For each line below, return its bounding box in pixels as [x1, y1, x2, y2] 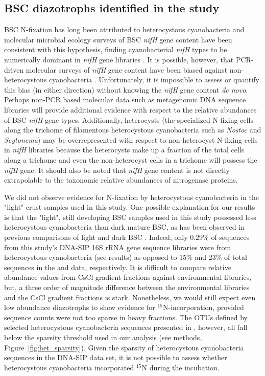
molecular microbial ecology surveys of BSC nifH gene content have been [4, 34, 232, 45]
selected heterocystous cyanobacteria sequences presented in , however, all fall [4, 322, 248, 333]
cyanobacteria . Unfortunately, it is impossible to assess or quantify [49, 74, 259, 85]
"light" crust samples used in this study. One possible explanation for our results [4, 202, 255, 212]
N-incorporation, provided [163, 302, 244, 313]
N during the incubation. [141, 362, 220, 372]
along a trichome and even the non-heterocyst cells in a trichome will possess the [4, 154, 257, 165]
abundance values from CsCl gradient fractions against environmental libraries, [4, 272, 252, 282]
